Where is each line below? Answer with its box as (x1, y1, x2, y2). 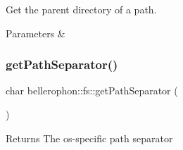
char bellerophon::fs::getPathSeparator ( (6, 83, 178, 98)
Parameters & (6, 25, 65, 40)
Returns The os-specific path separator (6, 130, 173, 145)
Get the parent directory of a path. (6, 2, 157, 16)
